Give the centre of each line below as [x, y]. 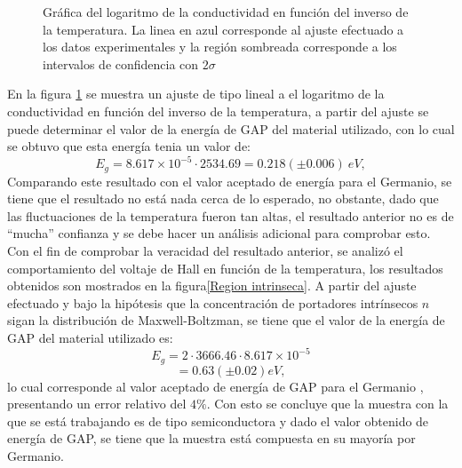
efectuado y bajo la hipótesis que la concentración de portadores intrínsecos [213, 302]
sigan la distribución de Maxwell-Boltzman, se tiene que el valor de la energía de [226, 320]
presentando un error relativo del [97, 404]
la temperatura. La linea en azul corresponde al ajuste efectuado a [223, 29]
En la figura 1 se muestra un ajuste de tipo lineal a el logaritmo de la [196, 94]
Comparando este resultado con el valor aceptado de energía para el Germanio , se [230, 181]
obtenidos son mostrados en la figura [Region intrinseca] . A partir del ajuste [212, 286]
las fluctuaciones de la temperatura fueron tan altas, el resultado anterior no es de [231, 215]
